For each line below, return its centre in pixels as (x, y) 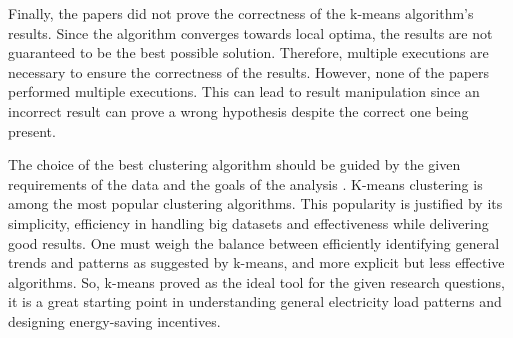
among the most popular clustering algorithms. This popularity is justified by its (255, 203)
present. (32, 130)
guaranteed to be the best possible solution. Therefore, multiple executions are (248, 52)
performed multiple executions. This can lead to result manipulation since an (244, 91)
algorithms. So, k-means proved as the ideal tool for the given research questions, (256, 281)
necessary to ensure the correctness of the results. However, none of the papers (249, 71)
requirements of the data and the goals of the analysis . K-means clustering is (245, 183)
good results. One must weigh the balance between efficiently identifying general (254, 242)
